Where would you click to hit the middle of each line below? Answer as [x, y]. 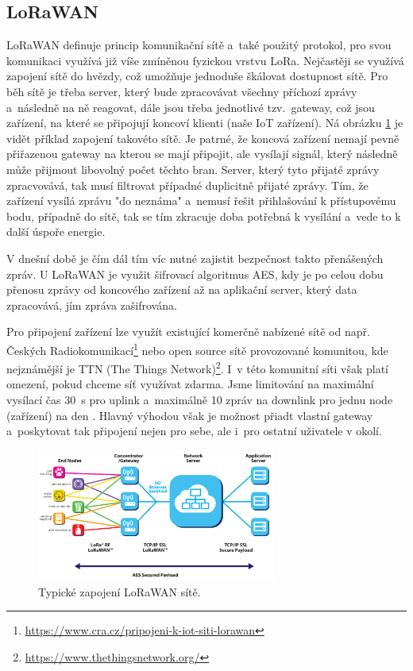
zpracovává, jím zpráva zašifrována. [92, 305]
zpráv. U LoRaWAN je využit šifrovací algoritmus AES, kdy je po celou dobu [195, 274]
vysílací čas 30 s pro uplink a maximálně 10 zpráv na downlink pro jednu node [200, 399]
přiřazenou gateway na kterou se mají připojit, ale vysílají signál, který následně [202, 154]
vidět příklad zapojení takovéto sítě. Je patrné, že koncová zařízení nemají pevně [203, 138]
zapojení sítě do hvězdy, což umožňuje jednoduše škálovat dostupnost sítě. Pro [197, 76]
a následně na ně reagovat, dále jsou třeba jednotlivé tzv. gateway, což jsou [191, 107]
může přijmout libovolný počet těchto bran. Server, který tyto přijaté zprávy [193, 169]
